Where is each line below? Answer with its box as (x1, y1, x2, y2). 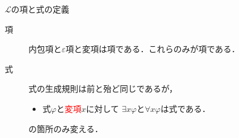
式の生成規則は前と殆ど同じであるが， (28, 82, 178, 95)
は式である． (160, 102, 211, 114)
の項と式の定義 (11, 3, 69, 15)
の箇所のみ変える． (28, 122, 103, 134)
